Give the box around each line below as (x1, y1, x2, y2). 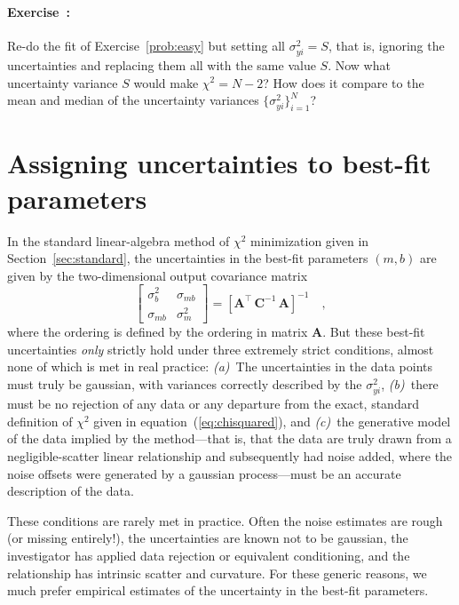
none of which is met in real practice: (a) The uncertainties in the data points (7, 357, 433, 376)
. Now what (328, 55, 391, 74)
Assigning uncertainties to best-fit (7, 145, 431, 181)
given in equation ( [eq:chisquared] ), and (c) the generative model (93, 411, 451, 430)
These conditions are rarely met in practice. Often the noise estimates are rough (7, 511, 443, 529)
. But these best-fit (322, 322, 425, 341)
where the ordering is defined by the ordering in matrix (7, 322, 308, 341)
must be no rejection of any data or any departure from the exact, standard (7, 394, 419, 413)
